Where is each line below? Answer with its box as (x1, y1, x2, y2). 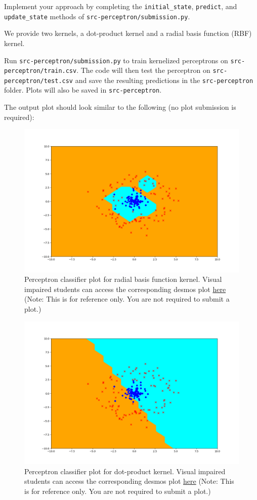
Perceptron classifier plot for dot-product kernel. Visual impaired (24, 466, 226, 476)
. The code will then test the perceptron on (76, 65, 210, 75)
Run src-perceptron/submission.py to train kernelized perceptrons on (4, 55, 228, 65)
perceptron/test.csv (4, 77, 73, 85)
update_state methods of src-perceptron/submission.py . (4, 11, 190, 21)
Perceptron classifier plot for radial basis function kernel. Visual (24, 274, 222, 284)
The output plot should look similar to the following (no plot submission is (4, 102, 236, 112)
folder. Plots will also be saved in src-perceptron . (4, 85, 162, 95)
